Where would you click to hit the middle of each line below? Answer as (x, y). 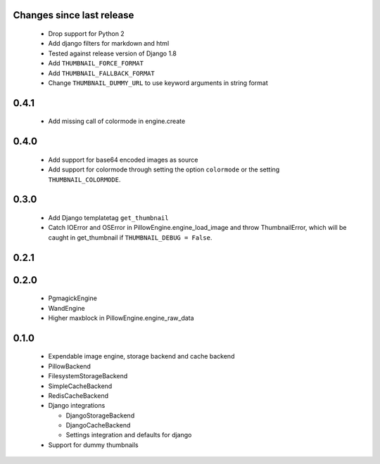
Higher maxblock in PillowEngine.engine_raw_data (121, 318)
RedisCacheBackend (78, 395)
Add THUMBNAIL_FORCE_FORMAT (96, 63)
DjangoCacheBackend (98, 425)
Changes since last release (74, 15)
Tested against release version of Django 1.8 (113, 53)
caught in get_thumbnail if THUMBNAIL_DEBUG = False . (130, 237)
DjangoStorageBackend (100, 415)
